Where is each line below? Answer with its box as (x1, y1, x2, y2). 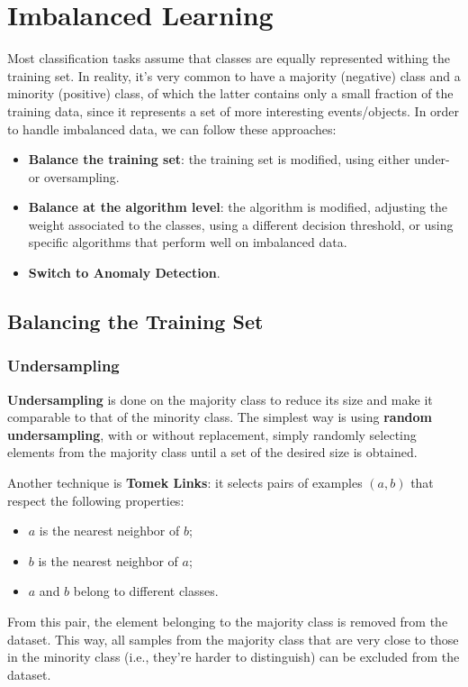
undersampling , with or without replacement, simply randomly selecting (7, 425, 417, 444)
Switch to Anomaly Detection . (28, 263, 220, 282)
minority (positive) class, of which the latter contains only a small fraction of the (7, 84, 454, 103)
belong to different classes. (73, 582, 219, 600)
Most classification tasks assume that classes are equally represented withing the (7, 49, 451, 68)
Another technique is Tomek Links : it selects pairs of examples (7, 473, 363, 492)
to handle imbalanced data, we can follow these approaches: (7, 119, 337, 138)
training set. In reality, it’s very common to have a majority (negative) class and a (7, 66, 461, 85)
